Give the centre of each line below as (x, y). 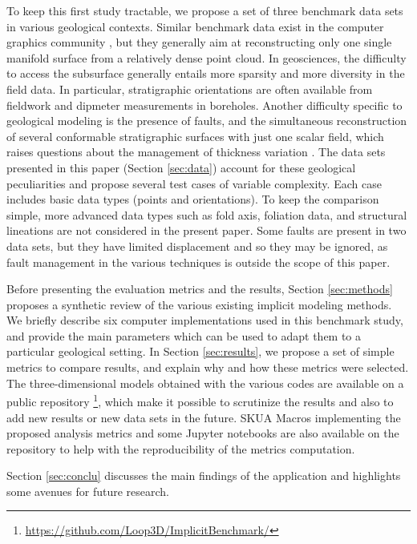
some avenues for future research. (88, 491)
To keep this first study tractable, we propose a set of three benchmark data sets (205, 10)
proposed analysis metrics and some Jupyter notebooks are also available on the (203, 433)
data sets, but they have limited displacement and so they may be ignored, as (197, 246)
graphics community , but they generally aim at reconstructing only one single (199, 42)
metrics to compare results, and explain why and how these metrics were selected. (208, 367)
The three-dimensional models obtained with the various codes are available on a (205, 383)
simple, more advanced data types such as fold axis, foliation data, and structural (207, 214)
